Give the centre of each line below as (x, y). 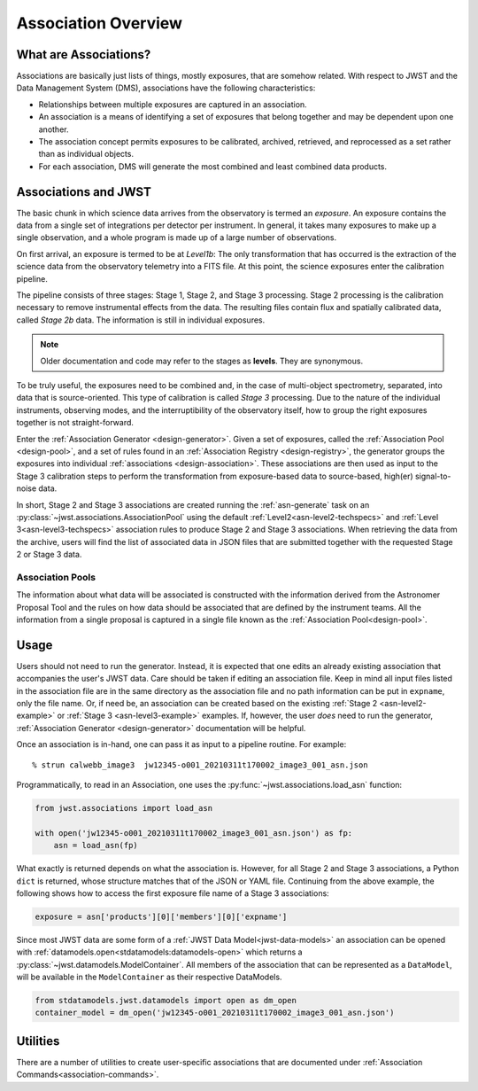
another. (54, 129)
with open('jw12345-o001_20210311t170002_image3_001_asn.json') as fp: (194, 833)
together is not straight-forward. (75, 423)
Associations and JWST (84, 192)
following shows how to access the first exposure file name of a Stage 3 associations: (173, 893)
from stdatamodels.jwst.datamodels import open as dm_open (166, 1001)
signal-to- (433, 476)
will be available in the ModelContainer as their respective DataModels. (149, 977)
